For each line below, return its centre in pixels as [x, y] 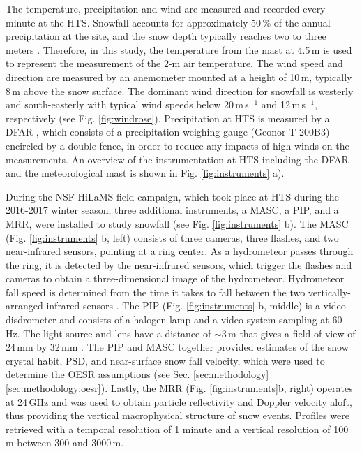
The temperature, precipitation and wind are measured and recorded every [166, 8]
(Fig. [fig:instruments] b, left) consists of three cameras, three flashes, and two [172, 237]
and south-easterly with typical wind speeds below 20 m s [127, 104]
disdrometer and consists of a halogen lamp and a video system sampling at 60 [174, 320]
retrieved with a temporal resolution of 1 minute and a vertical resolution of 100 [177, 429]
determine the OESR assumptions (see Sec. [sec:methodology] [137, 374]
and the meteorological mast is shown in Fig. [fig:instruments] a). [145, 173]
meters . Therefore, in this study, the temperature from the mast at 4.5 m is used [179, 49]
